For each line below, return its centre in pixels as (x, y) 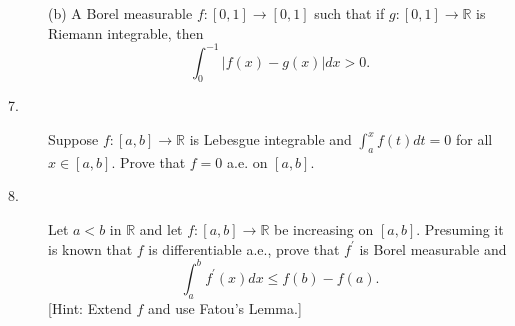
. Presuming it (460, 229)
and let (161, 229)
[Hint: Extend (90, 307)
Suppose (73, 139)
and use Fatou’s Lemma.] (225, 307)
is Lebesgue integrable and (270, 139)
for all (474, 139)
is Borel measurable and (433, 248)
